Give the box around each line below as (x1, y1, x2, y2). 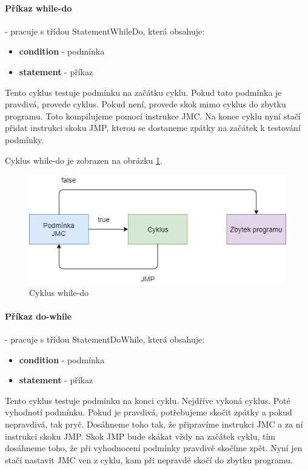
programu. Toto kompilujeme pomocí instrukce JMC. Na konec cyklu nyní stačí (5, 109, 301, 122)
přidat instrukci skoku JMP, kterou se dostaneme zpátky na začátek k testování (5, 121, 301, 134)
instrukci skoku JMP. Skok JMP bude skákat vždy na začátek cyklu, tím (5, 429, 275, 442)
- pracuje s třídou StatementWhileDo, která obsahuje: (5, 24, 205, 37)
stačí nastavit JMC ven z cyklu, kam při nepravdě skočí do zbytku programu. (5, 453, 293, 466)
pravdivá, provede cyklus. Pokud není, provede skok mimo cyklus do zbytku (5, 98, 286, 110)
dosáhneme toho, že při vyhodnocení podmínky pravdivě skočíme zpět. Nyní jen (5, 441, 303, 454)
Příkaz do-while (5, 309, 72, 322)
